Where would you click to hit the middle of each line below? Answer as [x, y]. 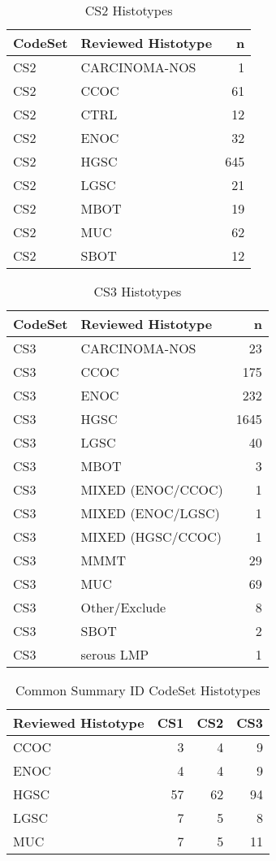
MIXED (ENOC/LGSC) [150, 513]
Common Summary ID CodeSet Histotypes [138, 690]
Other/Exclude [123, 607]
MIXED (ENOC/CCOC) [152, 489]
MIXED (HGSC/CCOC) [151, 537]
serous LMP [115, 654]
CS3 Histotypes [138, 291]
